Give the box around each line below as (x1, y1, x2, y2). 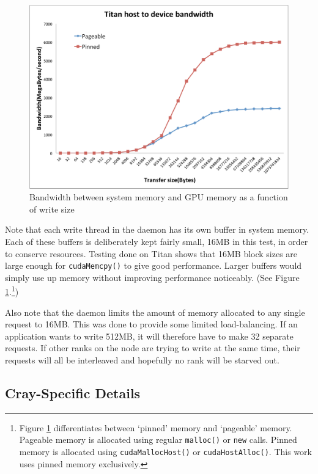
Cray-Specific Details (5, 384, 141, 403)
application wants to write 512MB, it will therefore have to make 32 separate (5, 329, 294, 342)
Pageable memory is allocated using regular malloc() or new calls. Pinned (19, 433, 297, 446)
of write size (29, 202, 75, 215)
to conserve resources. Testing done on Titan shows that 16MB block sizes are (5, 247, 298, 260)
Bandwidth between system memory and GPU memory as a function (29, 191, 288, 203)
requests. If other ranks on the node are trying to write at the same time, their (5, 341, 300, 354)
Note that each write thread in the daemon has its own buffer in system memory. (5, 223, 309, 236)
